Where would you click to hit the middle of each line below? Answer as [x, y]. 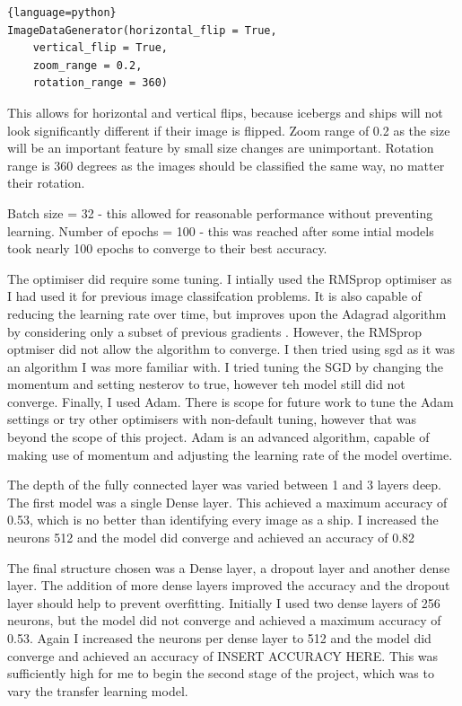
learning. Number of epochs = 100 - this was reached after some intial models [221, 230]
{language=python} [62, 13]
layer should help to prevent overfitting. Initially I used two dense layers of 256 [224, 602]
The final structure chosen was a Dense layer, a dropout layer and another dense [229, 567]
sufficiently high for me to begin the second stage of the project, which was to [221, 673]
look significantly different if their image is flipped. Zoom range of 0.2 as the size [229, 130]
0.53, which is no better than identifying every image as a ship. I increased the [223, 520]
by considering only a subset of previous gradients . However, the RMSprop [215, 331]
